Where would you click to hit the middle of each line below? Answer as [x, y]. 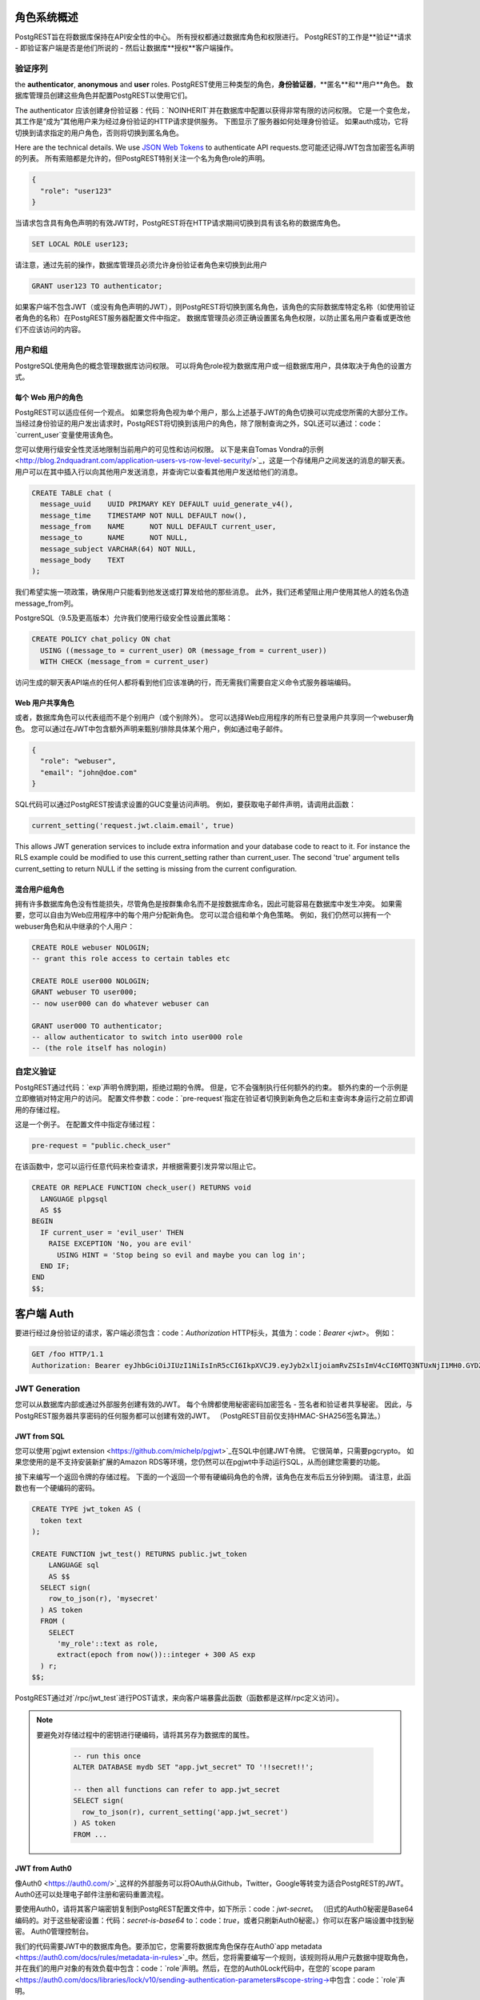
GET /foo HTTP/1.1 [68, 1354]
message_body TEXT [83, 560]
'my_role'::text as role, [108, 1643]
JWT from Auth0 [43, 1869]
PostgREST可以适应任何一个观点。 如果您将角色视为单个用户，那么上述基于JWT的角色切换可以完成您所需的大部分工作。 [213, 412]
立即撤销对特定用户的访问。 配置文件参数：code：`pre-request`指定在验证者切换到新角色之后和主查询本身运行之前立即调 [214, 1098]
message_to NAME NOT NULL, [114, 538]
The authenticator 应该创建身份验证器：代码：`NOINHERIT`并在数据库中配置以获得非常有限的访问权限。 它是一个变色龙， [215, 110]
